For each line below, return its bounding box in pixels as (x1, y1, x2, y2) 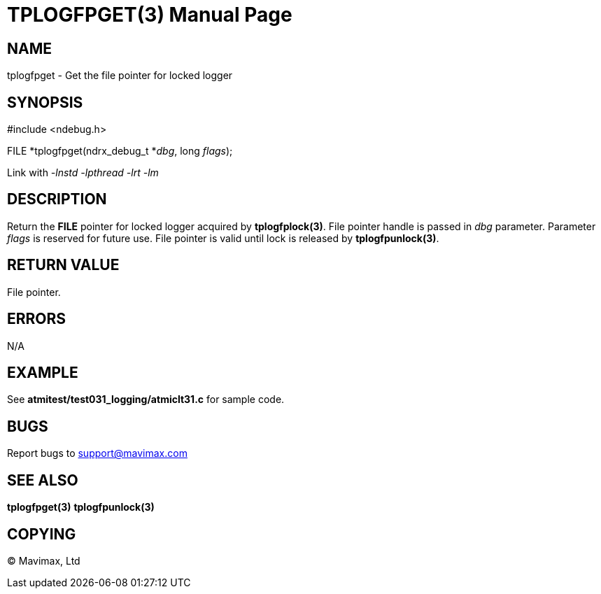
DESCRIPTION (7, 190, 107, 208)
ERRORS (7, 310, 66, 328)
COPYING (7, 525, 76, 543)
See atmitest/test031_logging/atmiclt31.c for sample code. (7, 393, 285, 406)
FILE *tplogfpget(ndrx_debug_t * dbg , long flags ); (7, 145, 233, 157)
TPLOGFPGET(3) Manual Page (7, 3, 292, 27)
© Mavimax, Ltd (7, 554, 80, 567)
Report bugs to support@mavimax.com (7, 447, 188, 460)
